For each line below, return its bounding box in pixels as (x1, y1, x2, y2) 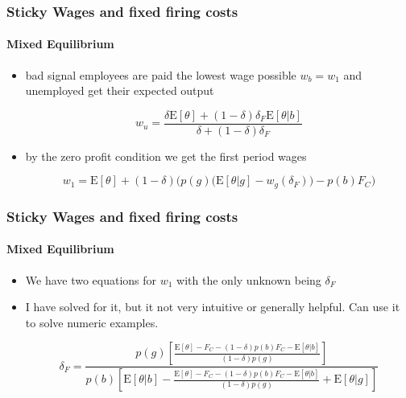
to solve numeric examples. (25, 314, 159, 330)
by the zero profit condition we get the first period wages (25, 147, 307, 164)
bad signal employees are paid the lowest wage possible (25, 66, 296, 83)
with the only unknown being (176, 271, 321, 288)
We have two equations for (25, 271, 157, 288)
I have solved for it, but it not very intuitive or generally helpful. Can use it (25, 298, 400, 315)
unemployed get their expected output (25, 82, 214, 99)
